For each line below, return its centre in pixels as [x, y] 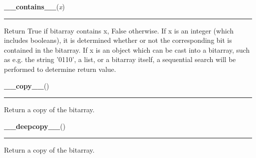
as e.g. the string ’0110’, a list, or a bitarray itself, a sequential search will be [120, 59]
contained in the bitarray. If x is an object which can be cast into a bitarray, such [127, 49]
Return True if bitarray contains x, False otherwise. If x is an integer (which [119, 30]
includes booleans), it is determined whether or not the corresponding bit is [118, 40]
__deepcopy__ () [35, 126]
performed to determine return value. [60, 69]
